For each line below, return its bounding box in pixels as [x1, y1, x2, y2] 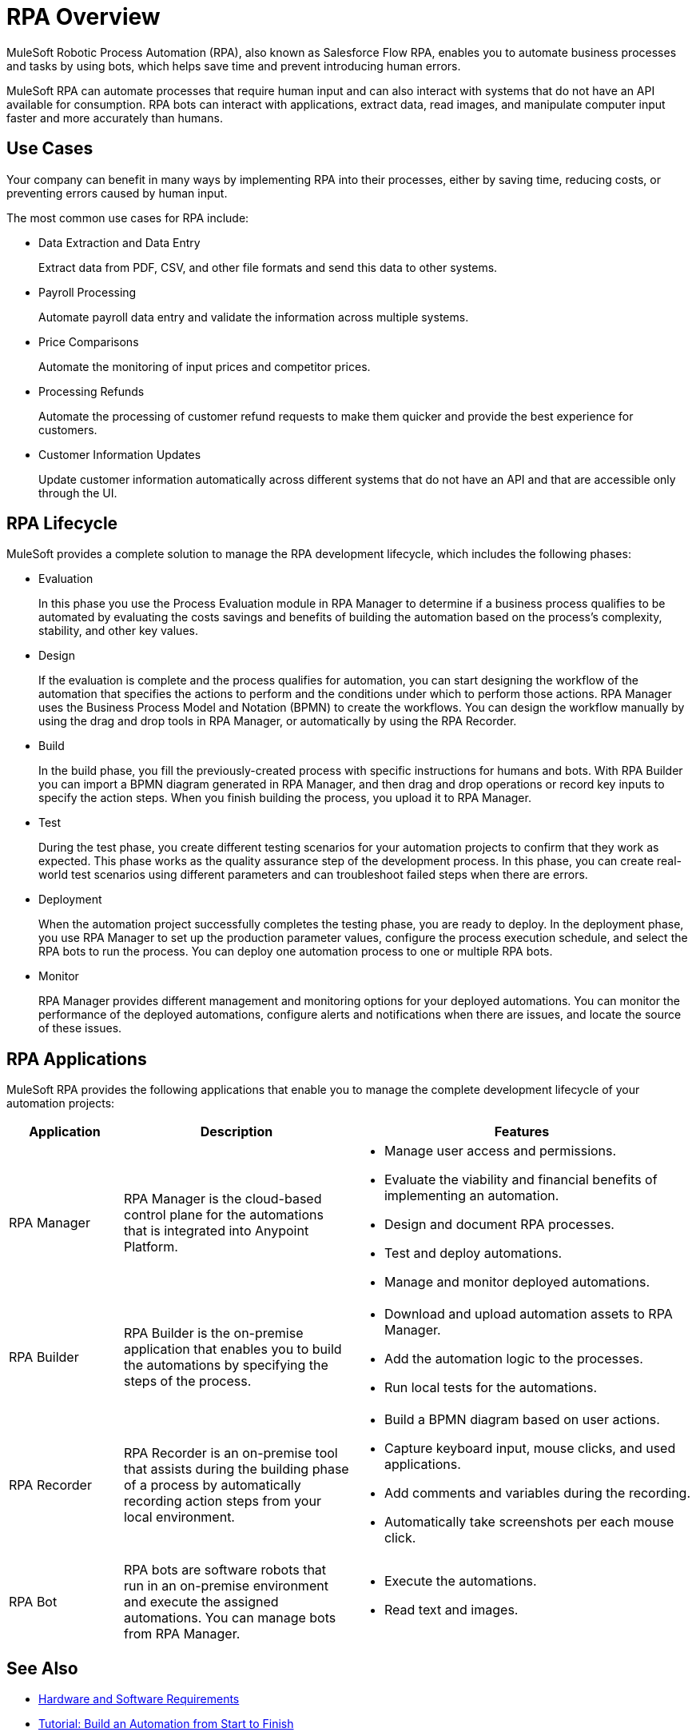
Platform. [123, 1239, 178, 1255]
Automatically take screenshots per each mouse [384, 1514, 674, 1530]
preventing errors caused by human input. [6, 186, 228, 200]
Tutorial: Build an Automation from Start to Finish [38, 1717, 294, 1731]
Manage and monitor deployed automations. [384, 1274, 650, 1291]
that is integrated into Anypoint [123, 1223, 309, 1239]
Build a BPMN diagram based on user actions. [384, 1411, 660, 1428]
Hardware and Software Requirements [38, 1692, 240, 1706]
